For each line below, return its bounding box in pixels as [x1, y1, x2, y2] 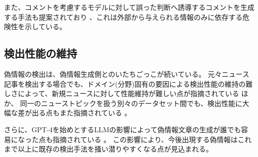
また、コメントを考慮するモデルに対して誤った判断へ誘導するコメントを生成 [4, 2, 255, 12]
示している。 [24, 21, 67, 32]
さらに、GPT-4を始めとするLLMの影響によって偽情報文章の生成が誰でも [4, 124, 241, 134]
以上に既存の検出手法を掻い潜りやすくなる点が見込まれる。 [17, 144, 213, 154]
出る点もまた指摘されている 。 [31, 107, 132, 118]
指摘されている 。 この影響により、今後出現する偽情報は [52, 134, 238, 144]
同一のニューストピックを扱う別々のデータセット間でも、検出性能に [20, 98, 243, 108]
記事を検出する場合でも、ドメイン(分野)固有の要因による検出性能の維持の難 [4, 78, 253, 89]
